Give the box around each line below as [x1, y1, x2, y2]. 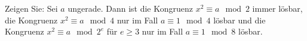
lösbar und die [213, 13, 266, 26]
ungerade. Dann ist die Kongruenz [67, 2, 193, 14]
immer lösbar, [252, 2, 303, 14]
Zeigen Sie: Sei [5, 2, 58, 14]
